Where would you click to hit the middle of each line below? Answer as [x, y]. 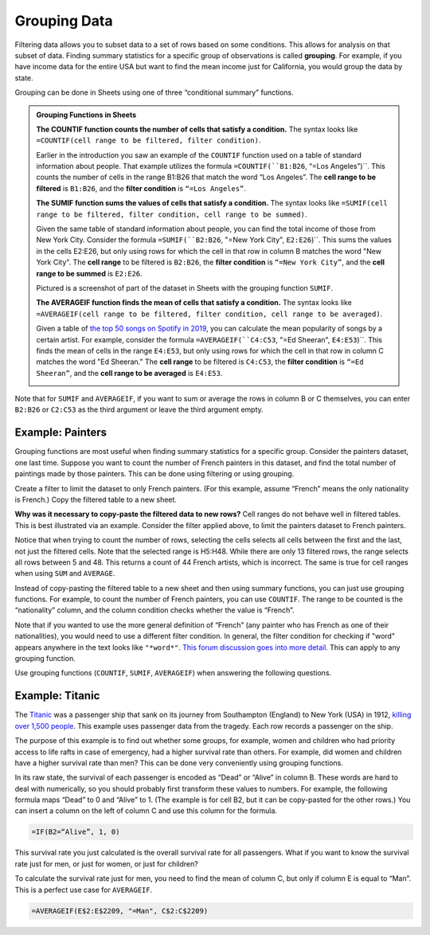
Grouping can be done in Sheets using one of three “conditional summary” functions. [154, 92]
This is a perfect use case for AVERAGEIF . [84, 890]
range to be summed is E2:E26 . [89, 273]
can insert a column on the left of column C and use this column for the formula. [146, 811]
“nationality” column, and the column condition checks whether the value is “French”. [154, 610]
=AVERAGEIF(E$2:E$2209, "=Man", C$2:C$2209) [120, 911]
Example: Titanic [57, 696]
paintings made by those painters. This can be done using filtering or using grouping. [154, 474]
